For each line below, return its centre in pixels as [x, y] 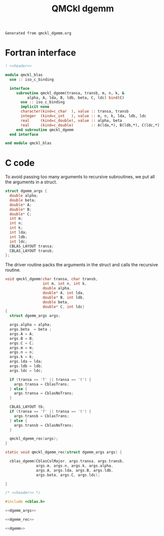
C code [20, 163]
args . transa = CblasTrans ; [42, 384]
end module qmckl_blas [28, 143]
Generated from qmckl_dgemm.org [38, 33]
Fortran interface [41, 53]
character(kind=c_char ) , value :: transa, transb [75, 112]
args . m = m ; [22, 348]
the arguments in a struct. [31, 182]
